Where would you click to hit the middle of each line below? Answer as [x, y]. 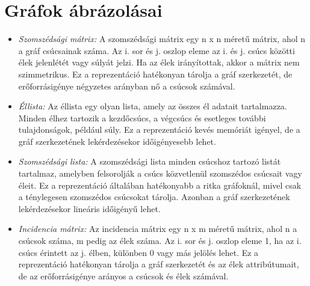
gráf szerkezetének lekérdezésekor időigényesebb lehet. [117, 141]
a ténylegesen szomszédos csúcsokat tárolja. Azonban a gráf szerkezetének [154, 197]
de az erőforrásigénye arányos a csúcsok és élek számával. [123, 275]
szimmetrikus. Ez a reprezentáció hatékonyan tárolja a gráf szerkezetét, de [155, 74]
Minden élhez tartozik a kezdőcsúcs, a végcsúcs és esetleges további [142, 117]
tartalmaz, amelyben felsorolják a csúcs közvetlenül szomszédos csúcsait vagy [160, 173]
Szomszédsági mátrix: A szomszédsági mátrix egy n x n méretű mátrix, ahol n [162, 39]
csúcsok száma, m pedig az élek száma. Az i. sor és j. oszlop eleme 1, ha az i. [160, 241]
